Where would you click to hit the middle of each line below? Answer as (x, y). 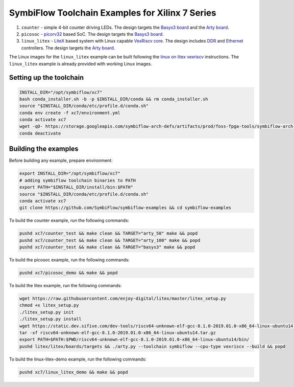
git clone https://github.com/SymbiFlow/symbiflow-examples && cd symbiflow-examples (125, 208)
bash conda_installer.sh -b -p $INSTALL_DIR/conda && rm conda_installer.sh (114, 99)
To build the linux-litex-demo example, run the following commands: (78, 359)
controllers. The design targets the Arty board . (68, 48)
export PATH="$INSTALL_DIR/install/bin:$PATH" (76, 187)
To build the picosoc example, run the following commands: (69, 260)
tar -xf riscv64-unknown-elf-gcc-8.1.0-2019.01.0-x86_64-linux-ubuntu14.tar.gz (118, 332)
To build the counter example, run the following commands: (69, 221)
